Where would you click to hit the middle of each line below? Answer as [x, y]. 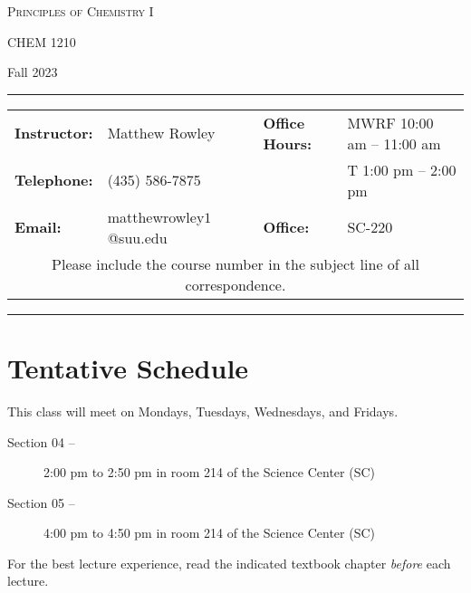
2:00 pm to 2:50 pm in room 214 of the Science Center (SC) [209, 472]
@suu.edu [137, 237]
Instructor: [54, 133]
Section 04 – [41, 441]
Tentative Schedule [128, 367]
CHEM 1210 [42, 41]
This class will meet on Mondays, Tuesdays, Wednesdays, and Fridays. [203, 411]
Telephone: [54, 180]
